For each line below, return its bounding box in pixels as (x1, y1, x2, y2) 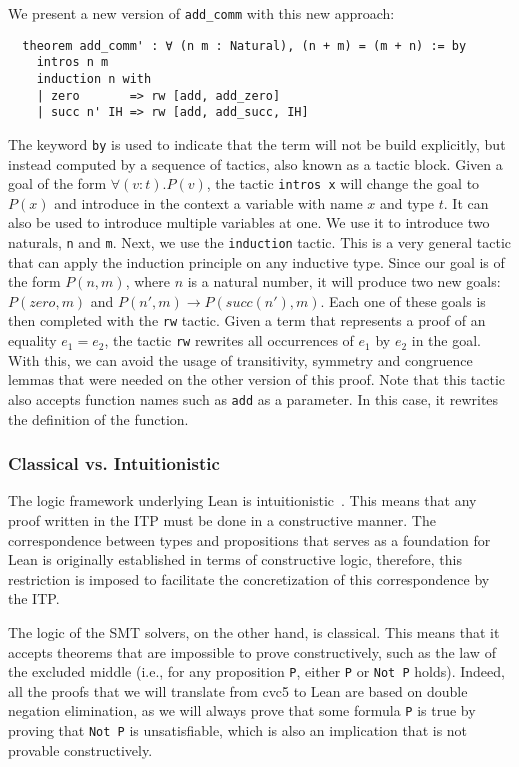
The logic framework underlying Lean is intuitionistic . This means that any (8, 490, 477, 511)
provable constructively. (8, 739, 153, 760)
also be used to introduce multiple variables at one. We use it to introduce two (8, 212, 490, 233)
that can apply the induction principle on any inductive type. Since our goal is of (8, 251, 505, 272)
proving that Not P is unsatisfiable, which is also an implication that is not (8, 720, 468, 741)
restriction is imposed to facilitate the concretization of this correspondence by (8, 568, 490, 589)
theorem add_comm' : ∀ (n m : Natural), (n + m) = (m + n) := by (22, 38, 467, 53)
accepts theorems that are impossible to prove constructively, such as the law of (8, 641, 496, 662)
